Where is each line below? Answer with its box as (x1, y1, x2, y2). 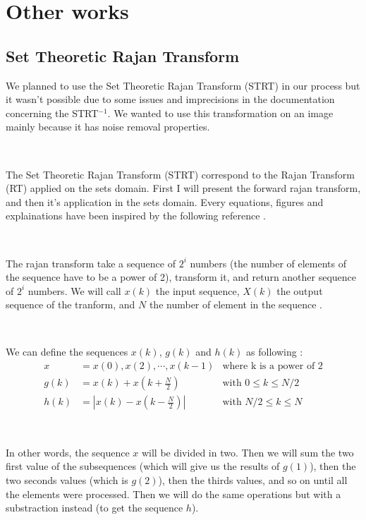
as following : (246, 344, 303, 359)
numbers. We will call (28, 283, 121, 298)
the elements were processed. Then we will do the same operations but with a (6, 486, 341, 501)
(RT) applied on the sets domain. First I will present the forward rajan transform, (6, 181, 361, 195)
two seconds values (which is (6, 472, 128, 487)
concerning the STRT (6, 105, 99, 120)
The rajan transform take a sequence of (6, 255, 176, 270)
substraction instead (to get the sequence (6, 500, 183, 515)
